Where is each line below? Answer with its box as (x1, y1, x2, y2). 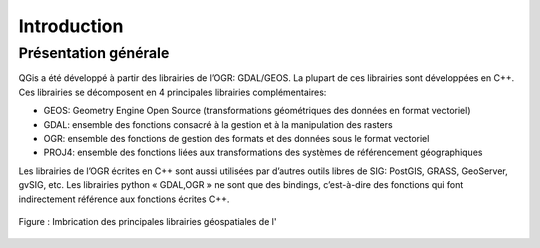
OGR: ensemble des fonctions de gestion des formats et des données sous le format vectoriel (43, 132, 430, 144)
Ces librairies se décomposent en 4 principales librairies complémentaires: (18, 86, 327, 98)
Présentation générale (18, 44, 170, 62)
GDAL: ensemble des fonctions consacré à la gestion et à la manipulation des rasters (43, 118, 394, 130)
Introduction (18, 15, 124, 37)
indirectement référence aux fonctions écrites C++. (18, 193, 230, 205)
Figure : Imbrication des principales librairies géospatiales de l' (18, 215, 277, 227)
